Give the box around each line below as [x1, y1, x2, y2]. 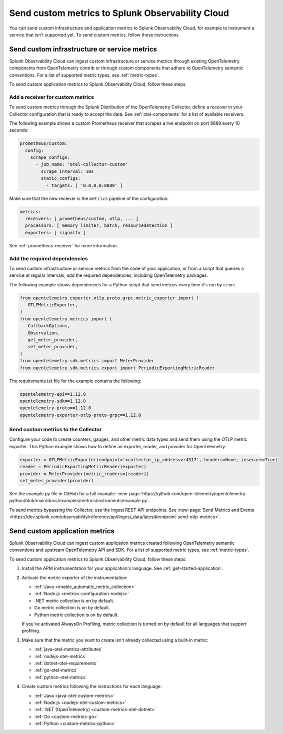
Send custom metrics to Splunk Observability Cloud [9, 7, 229, 18]
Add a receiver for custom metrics [9, 93, 94, 100]
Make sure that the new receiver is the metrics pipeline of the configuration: [9, 195, 169, 201]
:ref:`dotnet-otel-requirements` [34, 660, 98, 666]
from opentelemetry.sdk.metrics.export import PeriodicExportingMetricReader [19, 365, 215, 371]
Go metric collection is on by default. [34, 605, 110, 611]
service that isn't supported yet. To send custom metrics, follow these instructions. [9, 31, 180, 37]
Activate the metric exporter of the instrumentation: [21, 575, 127, 581]
